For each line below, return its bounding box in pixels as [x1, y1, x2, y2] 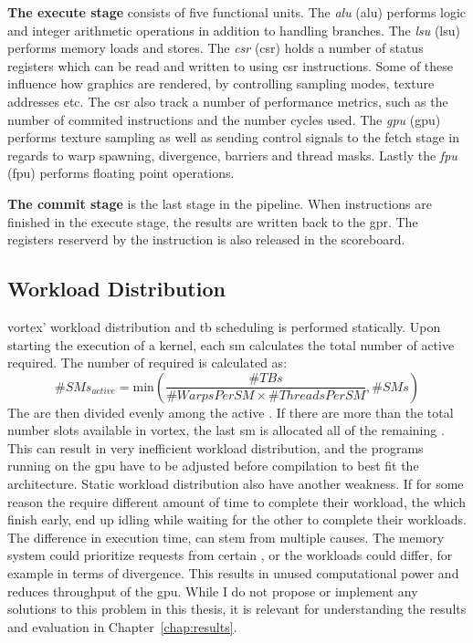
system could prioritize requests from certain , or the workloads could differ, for [7, 545, 453, 565]
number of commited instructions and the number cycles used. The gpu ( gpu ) [7, 109, 441, 129]
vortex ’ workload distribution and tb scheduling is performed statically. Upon [7, 316, 441, 336]
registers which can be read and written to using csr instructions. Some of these [7, 56, 454, 75]
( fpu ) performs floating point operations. [7, 163, 235, 182]
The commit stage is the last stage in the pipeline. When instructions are [7, 193, 432, 213]
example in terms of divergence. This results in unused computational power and [7, 564, 459, 583]
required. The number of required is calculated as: [7, 353, 288, 372]
